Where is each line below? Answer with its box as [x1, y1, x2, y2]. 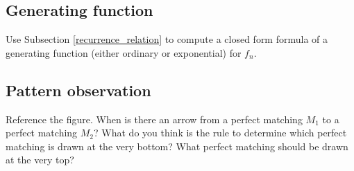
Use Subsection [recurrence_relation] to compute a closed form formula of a [6, 32, 328, 46]
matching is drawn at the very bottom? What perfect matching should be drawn [6, 138, 348, 153]
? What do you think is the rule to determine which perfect [94, 125, 347, 140]
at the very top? [6, 152, 74, 167]
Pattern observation [6, 79, 151, 100]
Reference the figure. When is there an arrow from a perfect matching [6, 111, 303, 126]
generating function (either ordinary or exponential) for [6, 45, 242, 60]
